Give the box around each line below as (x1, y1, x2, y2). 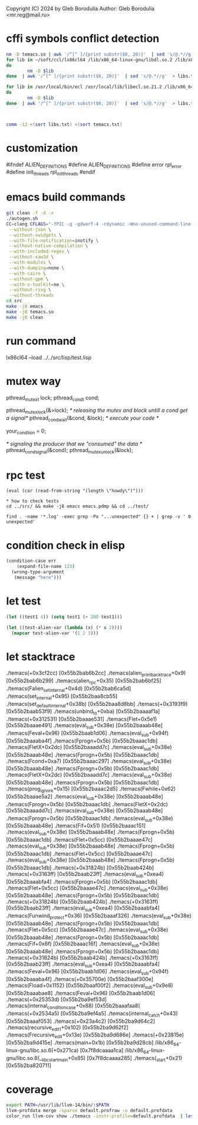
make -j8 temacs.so (6, 309, 54, 315)
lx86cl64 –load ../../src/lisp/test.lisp (6, 354, 91, 361)
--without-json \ (8, 227, 51, 233)
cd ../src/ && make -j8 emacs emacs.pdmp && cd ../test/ (6, 503, 149, 509)
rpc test (6, 469, 45, 482)
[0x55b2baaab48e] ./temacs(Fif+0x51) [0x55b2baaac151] (6, 822, 146, 829)
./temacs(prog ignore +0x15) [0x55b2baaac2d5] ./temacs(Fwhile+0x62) (6, 785, 176, 793)
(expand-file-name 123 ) (16, 564, 75, 570)
